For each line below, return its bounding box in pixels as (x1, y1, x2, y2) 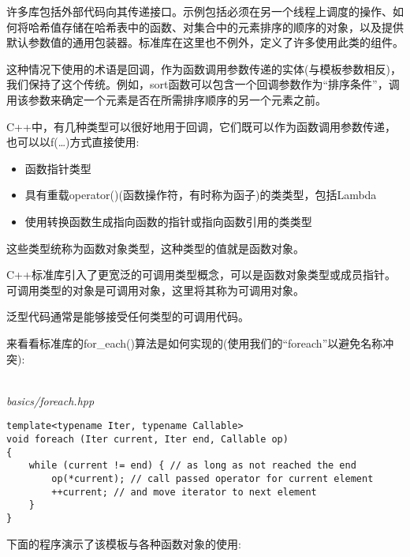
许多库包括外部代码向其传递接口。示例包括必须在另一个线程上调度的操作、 (6, 3, 393, 19)
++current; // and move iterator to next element (51, 486, 317, 498)
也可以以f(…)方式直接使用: (6, 134, 140, 150)
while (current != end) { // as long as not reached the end (28, 460, 356, 472)
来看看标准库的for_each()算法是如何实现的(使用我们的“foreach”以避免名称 (6, 334, 383, 351)
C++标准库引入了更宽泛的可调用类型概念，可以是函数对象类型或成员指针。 (6, 266, 396, 283)
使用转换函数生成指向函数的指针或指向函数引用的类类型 (24, 213, 312, 229)
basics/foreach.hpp (6, 392, 95, 408)
